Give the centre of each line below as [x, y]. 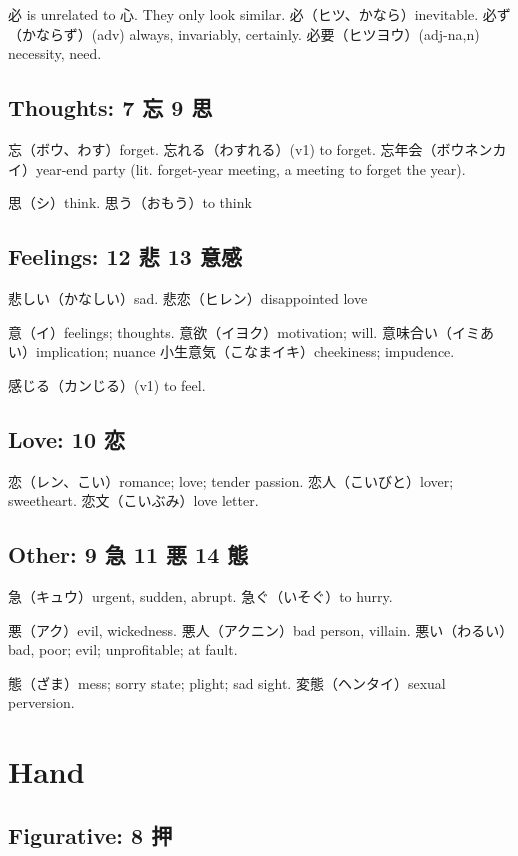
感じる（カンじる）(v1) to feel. [107, 384]
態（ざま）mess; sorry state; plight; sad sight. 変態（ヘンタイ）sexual [227, 682]
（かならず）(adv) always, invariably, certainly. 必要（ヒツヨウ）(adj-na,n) [244, 33]
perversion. [41, 702]
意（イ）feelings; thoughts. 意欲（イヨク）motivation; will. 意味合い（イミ [244, 331]
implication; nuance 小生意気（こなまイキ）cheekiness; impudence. [245, 351]
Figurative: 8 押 [90, 834]
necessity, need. [55, 53]
